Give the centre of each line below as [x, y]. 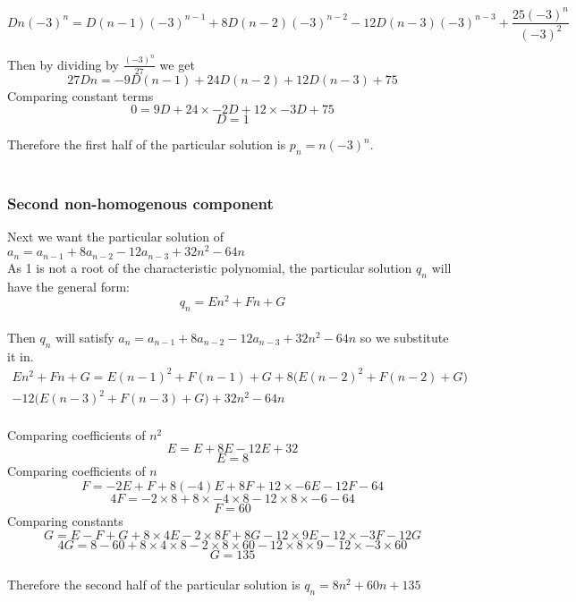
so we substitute [404, 337]
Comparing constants [65, 521]
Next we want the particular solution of [116, 236]
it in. [21, 356]
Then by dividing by [63, 64]
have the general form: [68, 286]
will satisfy [85, 337]
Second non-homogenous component [140, 203]
